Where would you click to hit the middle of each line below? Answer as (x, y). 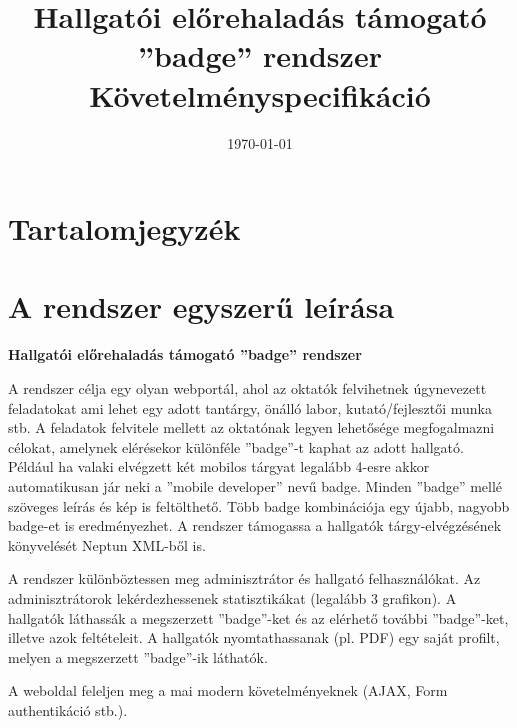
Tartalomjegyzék (124, 228)
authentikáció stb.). (68, 709)
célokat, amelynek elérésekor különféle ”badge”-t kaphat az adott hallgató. (236, 446)
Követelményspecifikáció (260, 94)
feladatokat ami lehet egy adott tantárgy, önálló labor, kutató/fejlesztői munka (250, 407)
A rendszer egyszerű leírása (201, 306)
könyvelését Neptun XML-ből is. (107, 544)
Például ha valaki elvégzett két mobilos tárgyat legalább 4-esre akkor (219, 466)
